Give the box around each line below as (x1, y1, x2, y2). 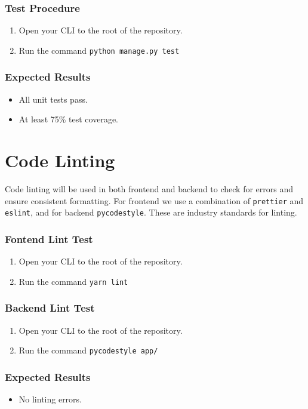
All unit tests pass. (19, 93, 88, 105)
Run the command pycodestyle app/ (19, 344, 158, 356)
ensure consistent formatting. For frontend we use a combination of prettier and (5, 194, 304, 207)
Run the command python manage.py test (19, 44, 180, 56)
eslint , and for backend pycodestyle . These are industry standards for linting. (5, 206, 297, 219)
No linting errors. (19, 393, 82, 405)
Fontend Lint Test (5, 231, 93, 246)
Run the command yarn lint (19, 275, 128, 287)
